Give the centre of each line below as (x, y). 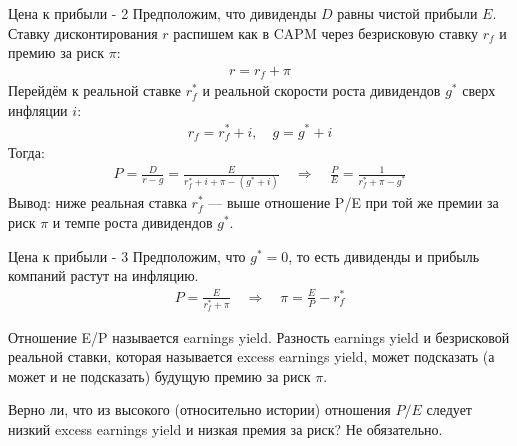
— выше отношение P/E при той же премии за (353, 202)
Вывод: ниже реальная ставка (97, 202)
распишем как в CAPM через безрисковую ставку (326, 32)
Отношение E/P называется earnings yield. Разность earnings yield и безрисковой (259, 336)
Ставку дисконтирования (83, 32)
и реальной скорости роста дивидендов (321, 90)
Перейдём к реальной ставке (95, 90)
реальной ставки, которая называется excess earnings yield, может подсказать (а (251, 356)
